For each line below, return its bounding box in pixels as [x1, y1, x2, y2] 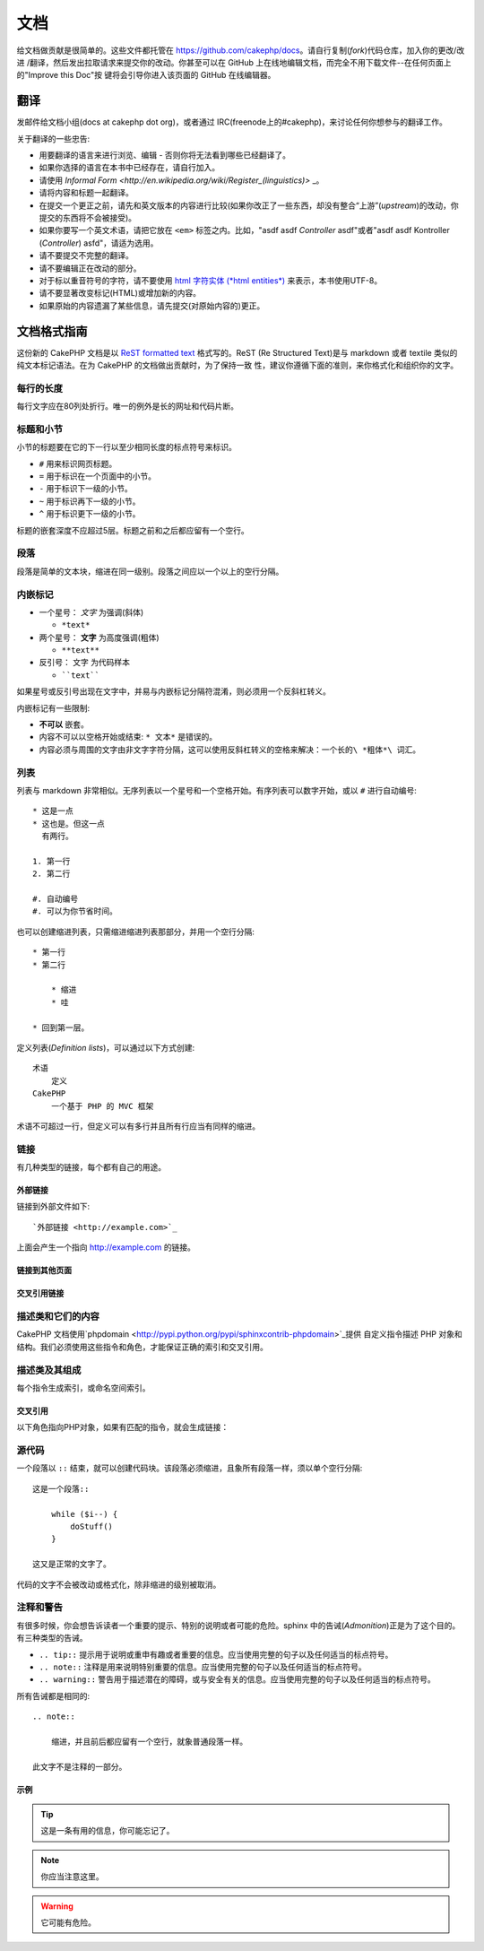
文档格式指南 [16, 324, 88, 339]
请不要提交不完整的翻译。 [39, 250, 134, 261]
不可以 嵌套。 [39, 719, 89, 730]
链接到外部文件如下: [16, 1201, 91, 1212]
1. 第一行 [32, 856, 71, 866]
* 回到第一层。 [32, 1022, 90, 1033]
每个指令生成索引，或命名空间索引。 [16, 1382, 151, 1393]
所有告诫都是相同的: [16, 1690, 91, 1701]
